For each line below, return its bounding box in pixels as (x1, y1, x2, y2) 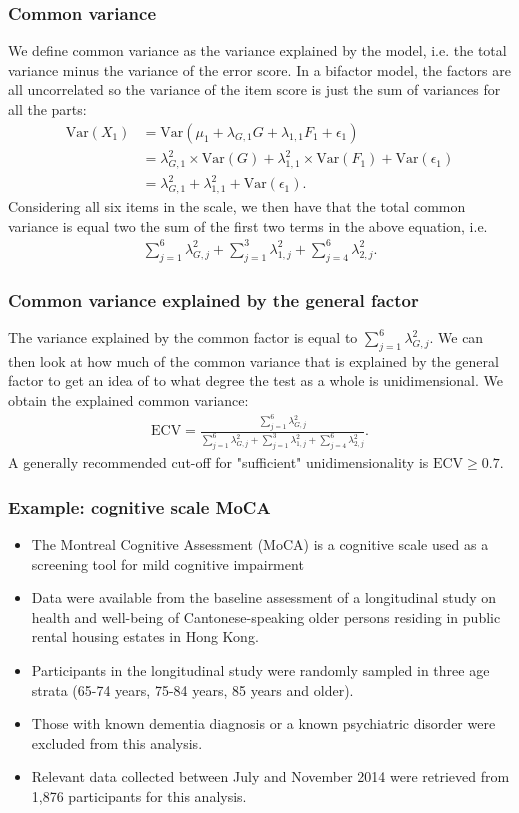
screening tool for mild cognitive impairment (31, 553, 304, 574)
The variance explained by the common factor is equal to (8, 327, 358, 348)
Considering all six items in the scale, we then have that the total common (8, 196, 466, 217)
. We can (429, 327, 484, 348)
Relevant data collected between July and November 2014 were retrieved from (31, 766, 510, 787)
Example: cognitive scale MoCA (8, 494, 271, 519)
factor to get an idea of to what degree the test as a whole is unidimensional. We (8, 370, 504, 391)
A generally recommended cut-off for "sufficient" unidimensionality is (8, 452, 429, 473)
